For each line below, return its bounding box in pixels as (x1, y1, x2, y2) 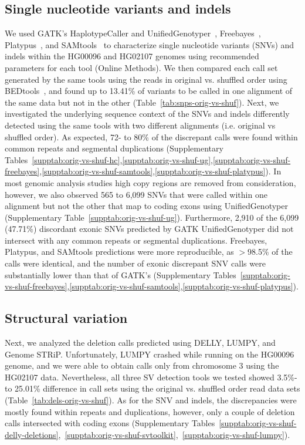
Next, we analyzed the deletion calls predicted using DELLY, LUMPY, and (5, 336, 276, 349)
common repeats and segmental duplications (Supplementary (5, 142, 223, 154)
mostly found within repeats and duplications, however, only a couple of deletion (5, 405, 295, 417)
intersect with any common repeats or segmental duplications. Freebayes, (5, 234, 267, 246)
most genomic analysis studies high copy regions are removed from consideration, (5, 176, 296, 188)
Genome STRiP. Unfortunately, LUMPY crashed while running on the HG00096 (5, 348, 294, 360)
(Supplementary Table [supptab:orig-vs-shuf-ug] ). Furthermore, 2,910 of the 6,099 (5, 211, 299, 223)
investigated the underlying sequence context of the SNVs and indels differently (5, 107, 290, 120)
